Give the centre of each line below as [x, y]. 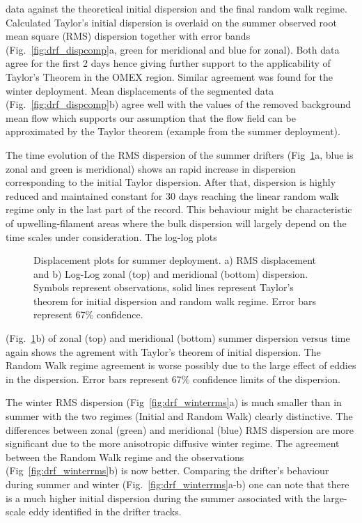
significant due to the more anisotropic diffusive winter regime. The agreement [173, 443]
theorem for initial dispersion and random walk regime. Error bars [175, 300]
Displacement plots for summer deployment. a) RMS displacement [175, 260]
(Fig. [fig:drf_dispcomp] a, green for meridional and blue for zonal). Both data [173, 49]
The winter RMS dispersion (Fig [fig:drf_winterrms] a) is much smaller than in [174, 402]
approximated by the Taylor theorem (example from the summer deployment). [173, 131]
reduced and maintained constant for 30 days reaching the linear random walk [172, 195]
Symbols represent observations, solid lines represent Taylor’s [164, 287]
